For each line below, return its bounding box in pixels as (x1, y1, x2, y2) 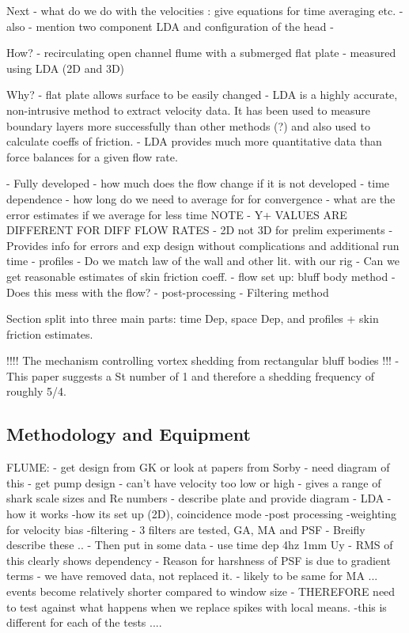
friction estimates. (6, 325, 93, 342)
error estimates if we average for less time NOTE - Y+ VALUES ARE (6, 206, 347, 222)
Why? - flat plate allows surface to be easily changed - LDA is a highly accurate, (6, 86, 398, 103)
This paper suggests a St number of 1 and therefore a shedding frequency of (6, 367, 374, 384)
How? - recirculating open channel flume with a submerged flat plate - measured (6, 44, 396, 61)
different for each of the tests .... (6, 614, 162, 631)
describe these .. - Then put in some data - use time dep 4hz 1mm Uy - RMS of (6, 536, 393, 553)
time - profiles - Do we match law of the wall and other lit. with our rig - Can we (6, 252, 400, 269)
